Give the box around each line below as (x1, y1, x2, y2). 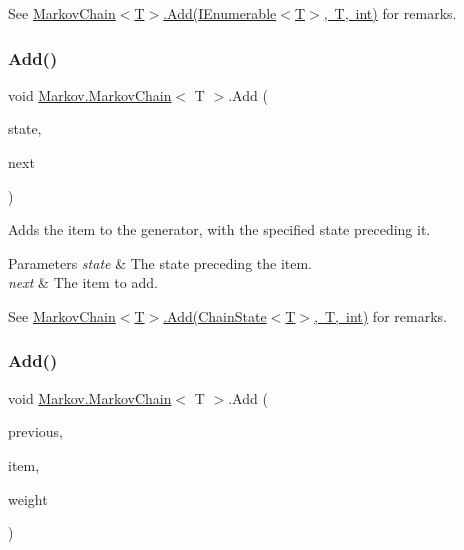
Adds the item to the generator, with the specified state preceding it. (8, 219, 431, 240)
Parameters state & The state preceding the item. (8, 252, 313, 273)
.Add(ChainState (163, 305, 267, 326)
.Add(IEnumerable (163, 3, 277, 23)
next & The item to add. (8, 272, 158, 293)
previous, (8, 421, 63, 442)
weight (8, 488, 48, 509)
